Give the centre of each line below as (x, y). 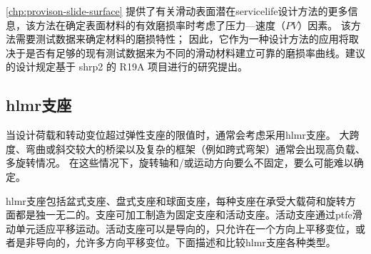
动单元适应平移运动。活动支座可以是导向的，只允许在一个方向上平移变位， (181, 228)
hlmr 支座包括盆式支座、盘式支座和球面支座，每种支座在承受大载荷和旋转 (176, 200)
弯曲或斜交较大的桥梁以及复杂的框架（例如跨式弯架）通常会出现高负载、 (195, 148)
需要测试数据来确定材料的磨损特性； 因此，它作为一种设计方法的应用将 (182, 39)
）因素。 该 (324, 25)
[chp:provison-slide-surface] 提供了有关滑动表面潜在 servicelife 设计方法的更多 (177, 11)
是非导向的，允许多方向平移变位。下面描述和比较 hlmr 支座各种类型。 (176, 242)
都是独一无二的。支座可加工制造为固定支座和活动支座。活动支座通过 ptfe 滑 (189, 215)
